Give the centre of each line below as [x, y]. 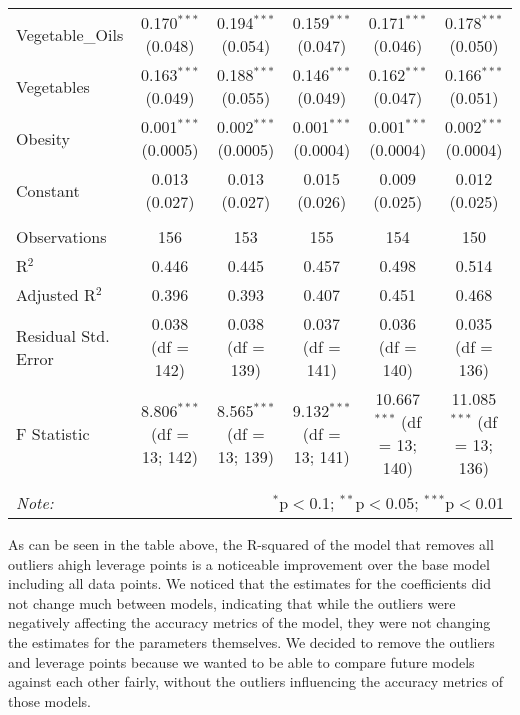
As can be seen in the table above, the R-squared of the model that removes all [251, 544]
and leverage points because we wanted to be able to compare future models [241, 661]
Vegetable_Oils [70, 34]
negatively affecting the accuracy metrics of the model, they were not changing [249, 622]
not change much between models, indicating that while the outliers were [232, 602]
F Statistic [53, 433]
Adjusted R [56, 294]
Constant [48, 190]
